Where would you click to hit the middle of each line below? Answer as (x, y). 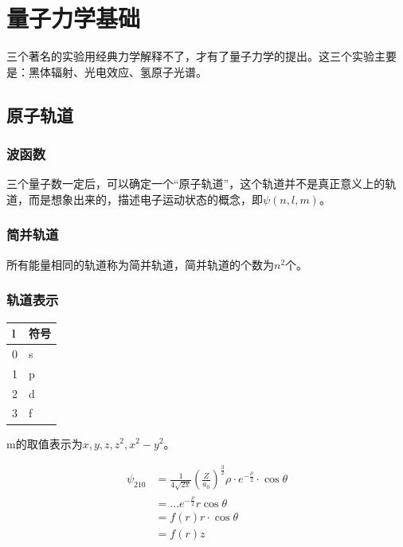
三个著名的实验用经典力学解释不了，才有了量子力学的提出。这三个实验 (190, 56)
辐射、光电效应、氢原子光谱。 (129, 71)
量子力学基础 (74, 18)
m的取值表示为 (45, 443)
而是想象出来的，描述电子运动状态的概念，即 (145, 199)
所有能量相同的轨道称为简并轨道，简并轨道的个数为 (140, 264)
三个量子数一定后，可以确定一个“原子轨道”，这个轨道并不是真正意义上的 (196, 184)
